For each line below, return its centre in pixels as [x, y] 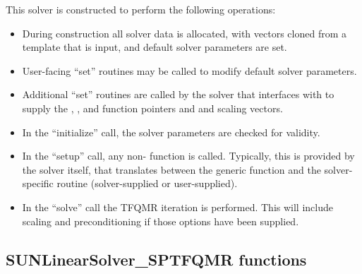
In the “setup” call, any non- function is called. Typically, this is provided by [188, 156]
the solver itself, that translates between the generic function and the [171, 169]
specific [38, 183]
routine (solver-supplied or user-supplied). [147, 183]
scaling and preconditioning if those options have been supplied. [161, 221]
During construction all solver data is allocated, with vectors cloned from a [184, 33]
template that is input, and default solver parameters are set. [155, 47]
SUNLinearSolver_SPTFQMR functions [156, 259]
